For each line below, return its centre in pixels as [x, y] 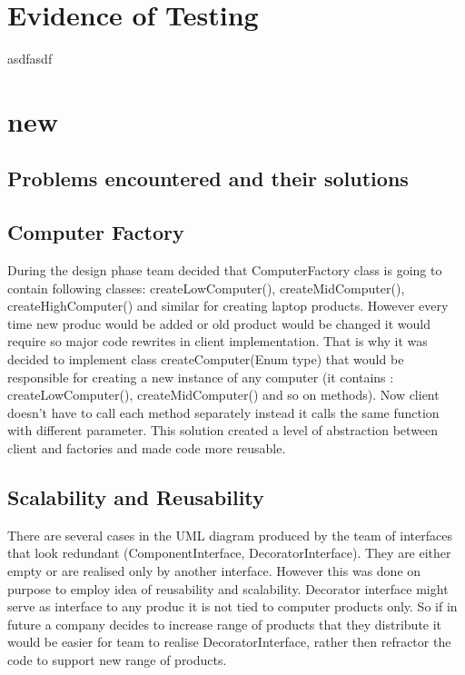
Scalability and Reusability [136, 497]
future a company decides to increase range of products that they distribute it [225, 624]
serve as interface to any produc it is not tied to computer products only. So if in [232, 606]
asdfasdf [30, 59]
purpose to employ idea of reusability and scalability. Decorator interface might [228, 588]
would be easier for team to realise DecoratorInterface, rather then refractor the [229, 642]
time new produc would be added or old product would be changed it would [219, 323]
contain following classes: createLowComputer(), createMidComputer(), [206, 288]
